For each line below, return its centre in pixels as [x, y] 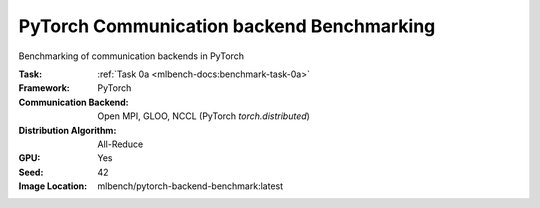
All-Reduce [120, 144]
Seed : [31, 172]
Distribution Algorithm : [67, 130]
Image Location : [53, 186]
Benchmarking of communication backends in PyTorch [131, 56]
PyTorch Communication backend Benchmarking [227, 26]
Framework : [44, 88]
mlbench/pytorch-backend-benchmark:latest [190, 186]
